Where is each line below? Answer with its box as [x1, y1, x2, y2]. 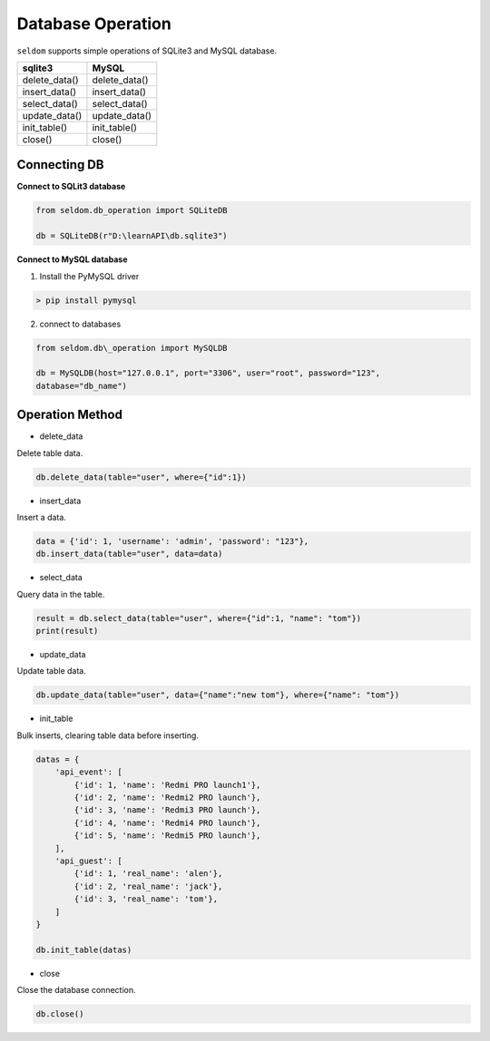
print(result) [35, 626, 99, 637]
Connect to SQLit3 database [16, 181, 126, 192]
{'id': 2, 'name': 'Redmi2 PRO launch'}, [73, 792, 261, 803]
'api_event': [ [54, 767, 122, 777]
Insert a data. [16, 511, 67, 522]
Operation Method [16, 407, 122, 423]
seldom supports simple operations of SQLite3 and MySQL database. [16, 45, 277, 56]
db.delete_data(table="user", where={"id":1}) [35, 472, 247, 482]
